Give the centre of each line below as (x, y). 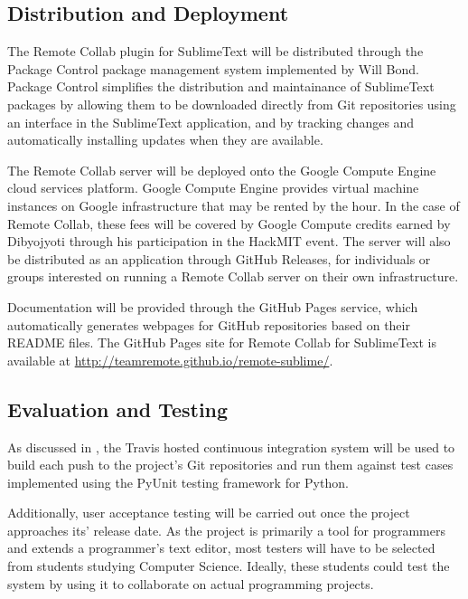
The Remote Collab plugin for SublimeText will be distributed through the (215, 51)
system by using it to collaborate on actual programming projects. (191, 583)
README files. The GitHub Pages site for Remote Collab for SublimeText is (222, 342)
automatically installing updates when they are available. (165, 140)
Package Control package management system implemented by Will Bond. (213, 68)
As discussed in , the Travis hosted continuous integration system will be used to (231, 447)
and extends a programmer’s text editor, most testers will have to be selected (221, 548)
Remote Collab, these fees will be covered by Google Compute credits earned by (229, 223)
